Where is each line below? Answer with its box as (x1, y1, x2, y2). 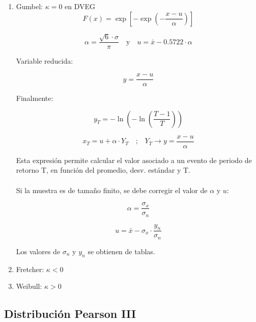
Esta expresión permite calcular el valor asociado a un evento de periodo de (16, 154, 252, 165)
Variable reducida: (16, 56, 73, 66)
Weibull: (16, 281, 42, 291)
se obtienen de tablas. (88, 246, 155, 256)
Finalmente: (16, 93, 53, 103)
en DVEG (65, 1, 96, 11)
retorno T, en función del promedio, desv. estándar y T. (16, 165, 190, 175)
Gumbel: (16, 1, 43, 11)
